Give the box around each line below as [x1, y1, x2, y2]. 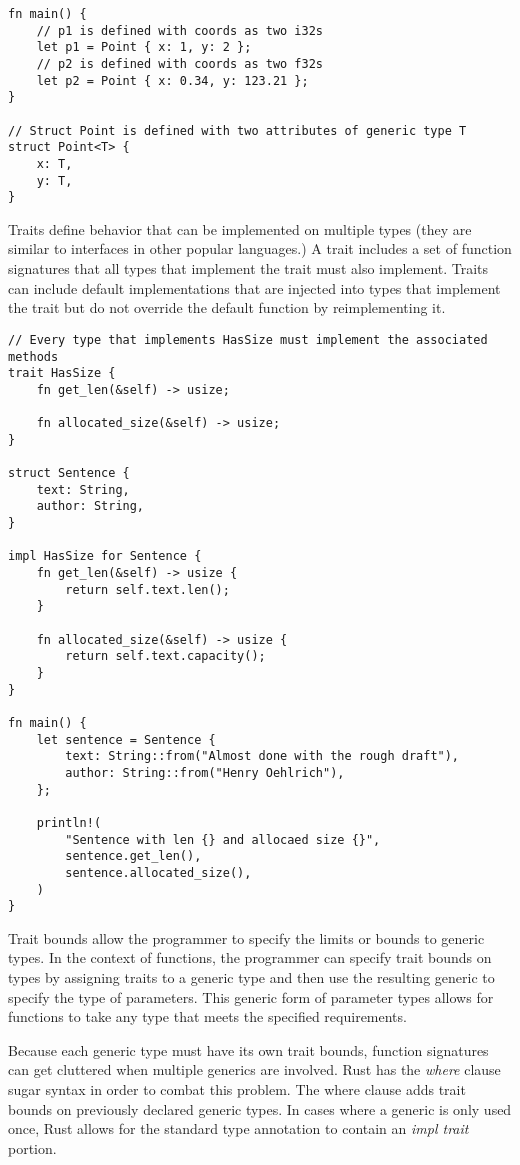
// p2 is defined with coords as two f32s [36, 56, 323, 71]
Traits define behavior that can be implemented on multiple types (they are [8, 218, 472, 239]
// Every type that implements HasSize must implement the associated [8, 332, 488, 347]
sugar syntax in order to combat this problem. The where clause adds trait [8, 1078, 466, 1099]
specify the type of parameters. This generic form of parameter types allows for [8, 986, 494, 1007]
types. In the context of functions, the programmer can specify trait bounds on [8, 947, 492, 968]
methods [8, 349, 59, 364]
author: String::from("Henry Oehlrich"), [65, 765, 345, 780]
